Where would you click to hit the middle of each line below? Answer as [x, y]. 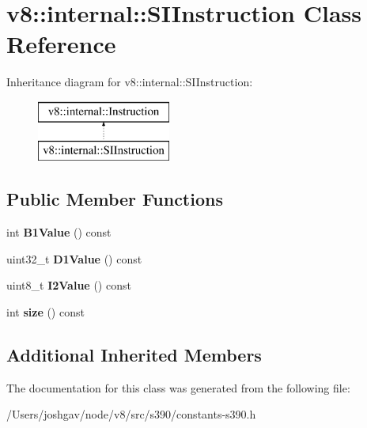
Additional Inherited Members [134, 355]
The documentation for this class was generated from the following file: [178, 387]
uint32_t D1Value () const [74, 258]
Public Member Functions [115, 199]
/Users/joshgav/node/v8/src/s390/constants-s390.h [131, 414]
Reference [61, 44]
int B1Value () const [59, 232]
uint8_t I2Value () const [69, 285]
